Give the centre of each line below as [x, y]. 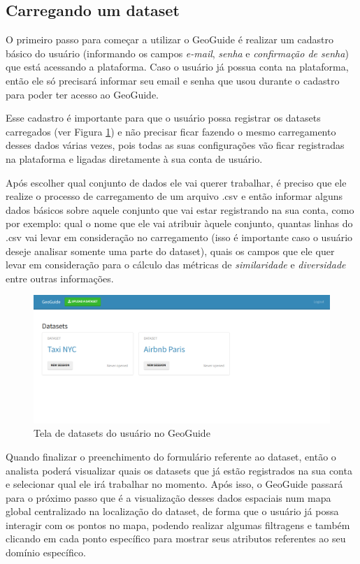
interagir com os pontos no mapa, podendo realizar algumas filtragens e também [178, 525]
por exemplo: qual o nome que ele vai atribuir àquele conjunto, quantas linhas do [179, 223]
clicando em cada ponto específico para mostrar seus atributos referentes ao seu [176, 538]
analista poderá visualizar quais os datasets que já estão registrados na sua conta [179, 470]
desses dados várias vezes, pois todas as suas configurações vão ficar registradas [175, 145]
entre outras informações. [60, 278]
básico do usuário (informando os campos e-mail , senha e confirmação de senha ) [177, 53]
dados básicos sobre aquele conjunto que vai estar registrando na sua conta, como [180, 209]
